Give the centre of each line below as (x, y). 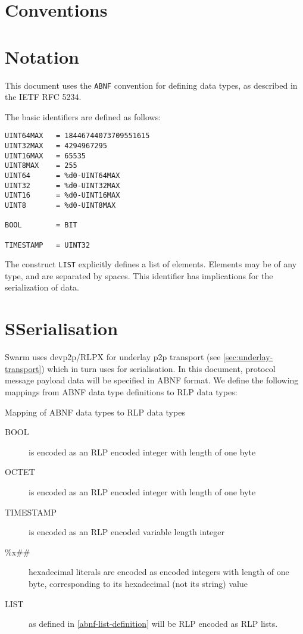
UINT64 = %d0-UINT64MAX (63, 175)
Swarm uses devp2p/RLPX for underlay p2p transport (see (113, 357)
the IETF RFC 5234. (43, 97)
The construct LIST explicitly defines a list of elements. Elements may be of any (151, 264)
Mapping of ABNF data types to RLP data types (95, 412)
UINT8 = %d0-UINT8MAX (60, 205)
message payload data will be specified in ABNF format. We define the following (152, 380)
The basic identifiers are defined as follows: (83, 116)
